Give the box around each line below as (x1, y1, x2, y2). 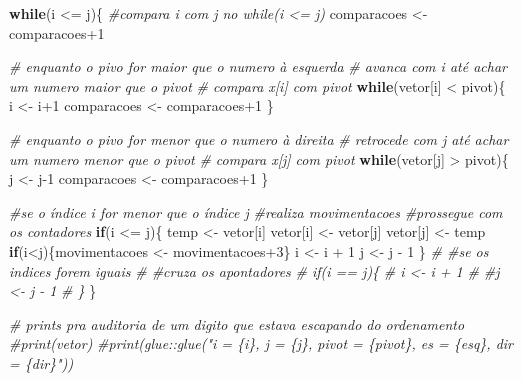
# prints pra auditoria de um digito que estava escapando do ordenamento (9, 313, 465, 334)
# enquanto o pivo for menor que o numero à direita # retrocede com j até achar (9, 128, 509, 149)
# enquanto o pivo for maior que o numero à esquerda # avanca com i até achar (9, 56, 507, 77)
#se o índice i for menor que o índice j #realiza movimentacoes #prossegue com (9, 201, 503, 222)
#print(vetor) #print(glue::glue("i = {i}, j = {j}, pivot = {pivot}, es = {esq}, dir (9, 333, 513, 354)
